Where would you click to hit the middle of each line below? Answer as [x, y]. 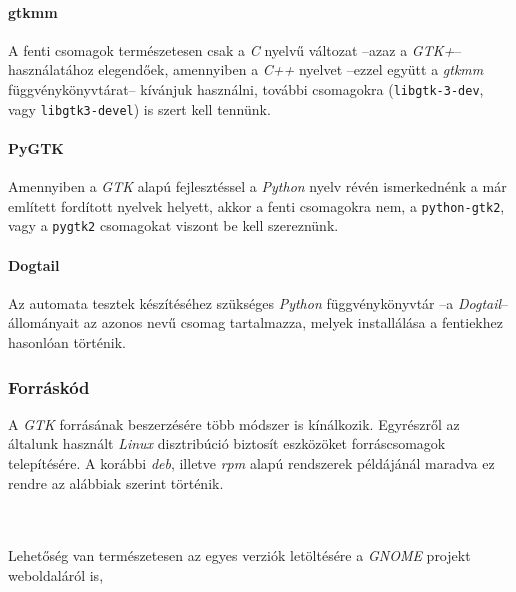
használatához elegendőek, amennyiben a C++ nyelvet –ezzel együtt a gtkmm [246, 69]
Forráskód [49, 386]
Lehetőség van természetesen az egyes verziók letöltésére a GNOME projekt [239, 555]
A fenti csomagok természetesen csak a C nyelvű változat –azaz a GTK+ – [235, 49]
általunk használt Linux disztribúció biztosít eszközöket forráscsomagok [227, 443]
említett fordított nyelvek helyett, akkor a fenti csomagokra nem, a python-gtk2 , [256, 205]
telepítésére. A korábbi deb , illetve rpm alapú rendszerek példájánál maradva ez [251, 462]
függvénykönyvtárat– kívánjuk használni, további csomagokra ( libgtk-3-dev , [246, 88]
